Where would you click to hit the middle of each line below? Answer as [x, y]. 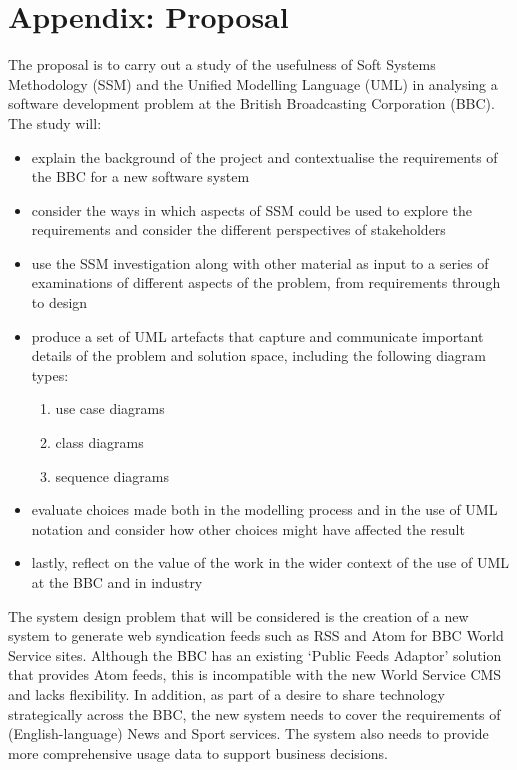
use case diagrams [110, 408]
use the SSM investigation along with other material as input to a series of [260, 262]
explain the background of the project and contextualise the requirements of [264, 156]
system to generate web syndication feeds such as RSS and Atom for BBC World [256, 635]
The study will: [55, 122]
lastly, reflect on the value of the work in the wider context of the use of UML [270, 562]
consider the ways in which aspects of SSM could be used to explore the [252, 209]
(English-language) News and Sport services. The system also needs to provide [248, 733]
